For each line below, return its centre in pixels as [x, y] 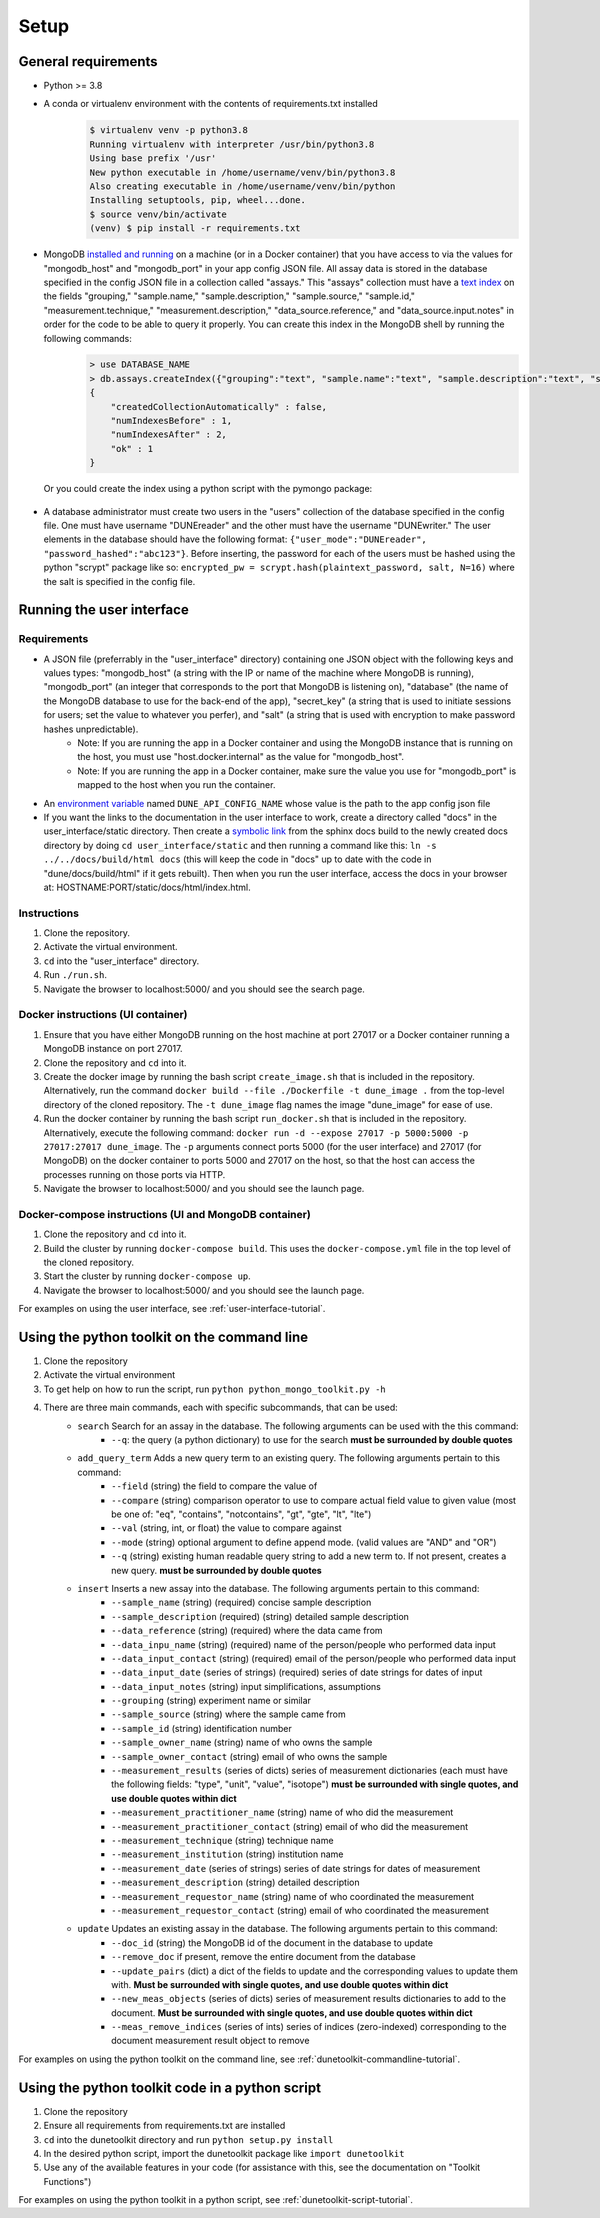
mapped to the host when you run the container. [176, 785]
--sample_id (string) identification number [201, 1728]
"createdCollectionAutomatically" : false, [218, 406]
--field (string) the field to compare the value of [214, 1486]
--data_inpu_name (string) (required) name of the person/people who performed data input [304, 1644]
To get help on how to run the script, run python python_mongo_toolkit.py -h [215, 1389]
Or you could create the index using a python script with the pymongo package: [208, 489]
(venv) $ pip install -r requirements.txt [195, 228]
